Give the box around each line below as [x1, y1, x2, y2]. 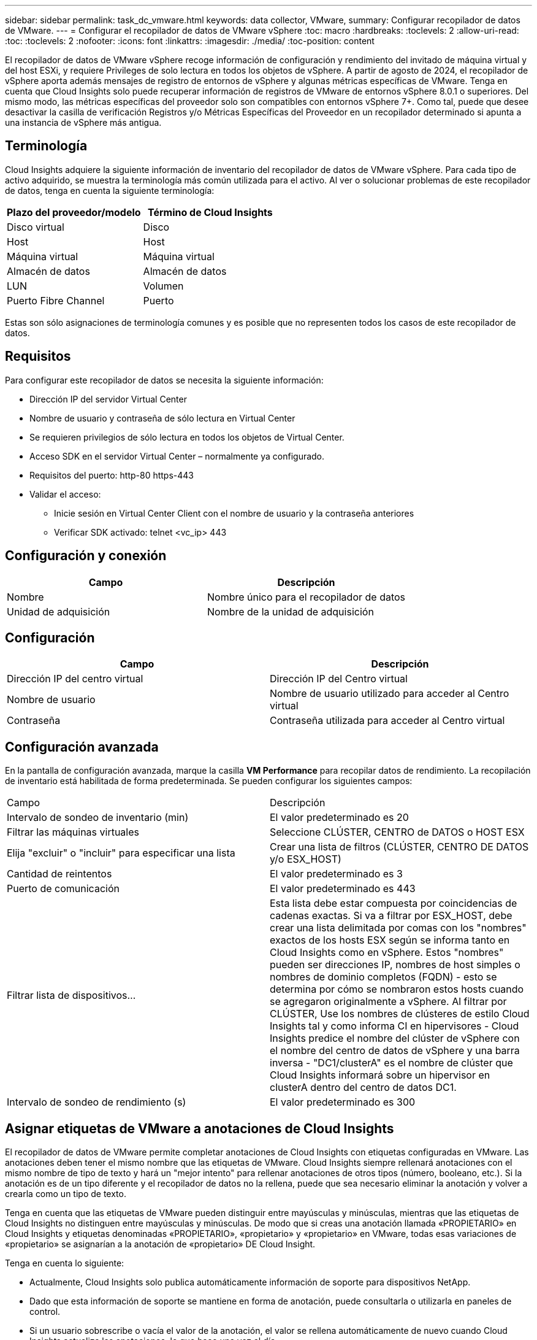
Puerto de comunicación [7, 882, 120, 895]
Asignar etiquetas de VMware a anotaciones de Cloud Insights [5, 1120, 394, 1136]
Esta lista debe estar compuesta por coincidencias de [270, 897, 517, 910]
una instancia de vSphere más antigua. [5, 117, 162, 128]
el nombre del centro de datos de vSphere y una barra [270, 1044, 520, 1057]
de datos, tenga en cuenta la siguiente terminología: [5, 185, 215, 196]
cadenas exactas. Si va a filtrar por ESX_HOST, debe [270, 909, 512, 922]
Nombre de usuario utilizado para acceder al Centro [270, 687, 509, 700]
